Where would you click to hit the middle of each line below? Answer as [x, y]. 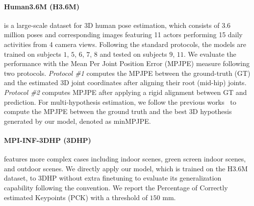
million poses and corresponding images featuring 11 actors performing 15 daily [123, 34]
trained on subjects [33, 54]
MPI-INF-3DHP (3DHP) [48, 140]
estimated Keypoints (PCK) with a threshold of [76, 197]
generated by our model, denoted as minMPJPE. [77, 121]
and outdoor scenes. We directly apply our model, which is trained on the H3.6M [126, 168]
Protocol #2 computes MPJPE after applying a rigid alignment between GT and [126, 92]
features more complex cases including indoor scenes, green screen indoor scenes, [125, 159]
